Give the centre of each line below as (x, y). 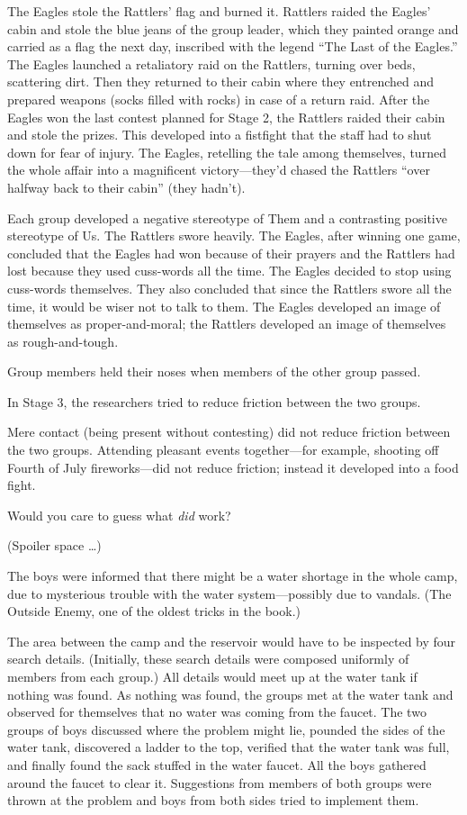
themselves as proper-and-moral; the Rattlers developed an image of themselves (227, 324)
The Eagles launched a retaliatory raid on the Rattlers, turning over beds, (211, 63)
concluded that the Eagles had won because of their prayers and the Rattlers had (231, 253)
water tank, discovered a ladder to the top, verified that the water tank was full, (229, 747)
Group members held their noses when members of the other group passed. (214, 371)
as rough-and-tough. (63, 341)
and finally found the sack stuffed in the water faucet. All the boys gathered (217, 764)
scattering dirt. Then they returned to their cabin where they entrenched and (221, 81)
